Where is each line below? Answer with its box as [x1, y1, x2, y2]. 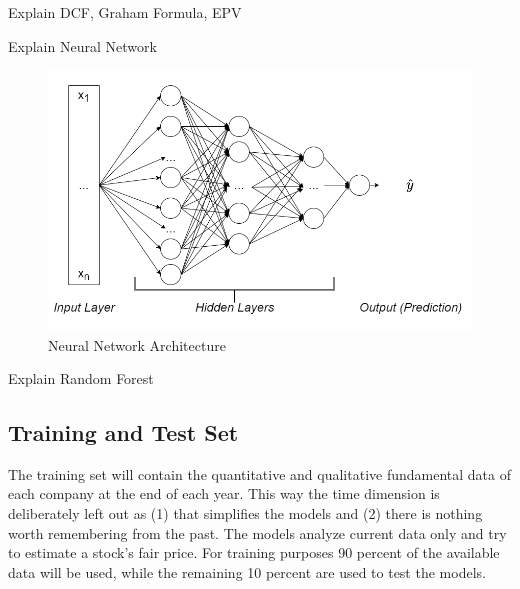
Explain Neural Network [8, 35, 157, 56]
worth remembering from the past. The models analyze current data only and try [8, 522, 507, 543]
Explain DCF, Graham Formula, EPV [8, 2, 242, 22]
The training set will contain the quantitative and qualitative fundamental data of [8, 463, 512, 484]
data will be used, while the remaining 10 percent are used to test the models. [8, 561, 486, 582]
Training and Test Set [8, 417, 239, 448]
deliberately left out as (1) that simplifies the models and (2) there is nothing [8, 503, 483, 524]
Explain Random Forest [8, 368, 154, 389]
